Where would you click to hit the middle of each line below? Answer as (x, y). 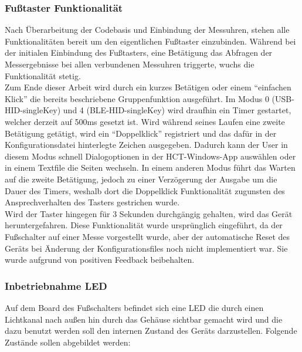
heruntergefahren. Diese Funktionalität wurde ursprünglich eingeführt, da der (144, 225)
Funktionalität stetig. (43, 75)
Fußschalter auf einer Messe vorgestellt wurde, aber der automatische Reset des (147, 236)
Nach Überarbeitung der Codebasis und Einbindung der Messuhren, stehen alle (147, 30)
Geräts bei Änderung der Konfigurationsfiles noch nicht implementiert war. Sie (146, 248)
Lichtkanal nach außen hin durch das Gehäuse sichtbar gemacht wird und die (144, 319)
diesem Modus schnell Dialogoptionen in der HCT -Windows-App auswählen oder (150, 156)
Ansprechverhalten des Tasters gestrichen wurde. (92, 202)
